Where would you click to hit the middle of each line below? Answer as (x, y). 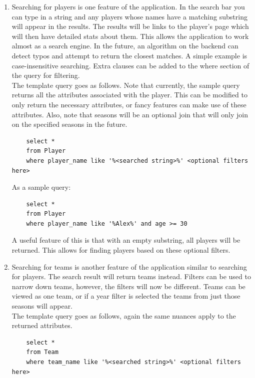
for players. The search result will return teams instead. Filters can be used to (131, 276)
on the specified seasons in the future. (69, 124)
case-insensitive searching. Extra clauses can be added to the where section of (130, 65)
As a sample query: (41, 187)
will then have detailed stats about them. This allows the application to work (130, 36)
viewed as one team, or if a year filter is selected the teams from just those (126, 296)
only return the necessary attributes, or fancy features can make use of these (129, 104)
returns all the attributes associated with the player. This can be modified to (129, 95)
